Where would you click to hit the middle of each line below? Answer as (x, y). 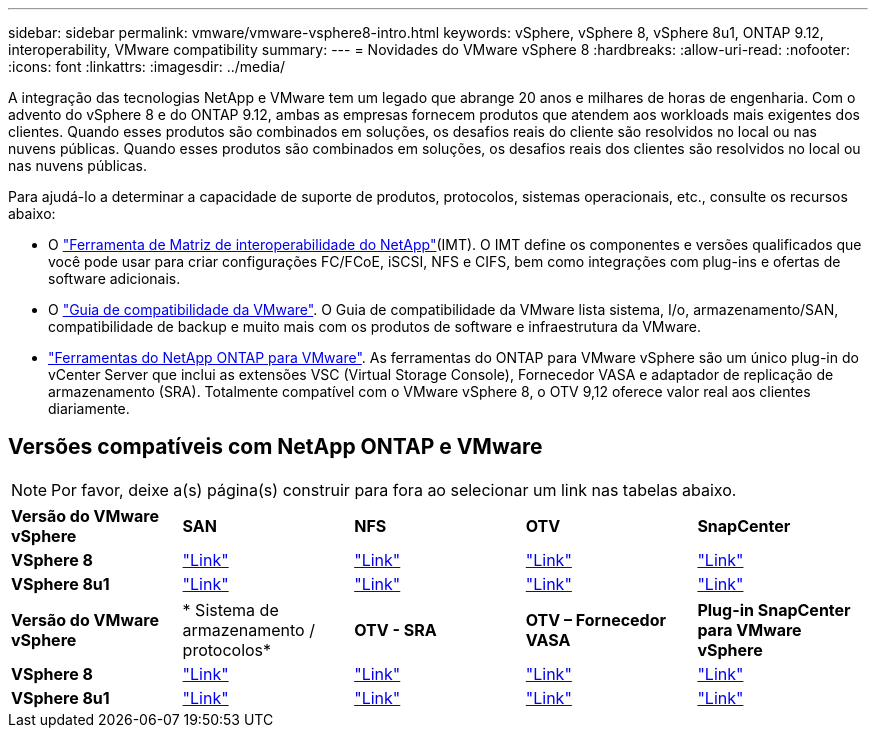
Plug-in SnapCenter (774, 609)
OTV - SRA (395, 629)
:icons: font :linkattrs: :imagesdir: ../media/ (147, 66)
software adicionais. (114, 278)
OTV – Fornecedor (596, 619)
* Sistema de (230, 609)
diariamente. (89, 408)
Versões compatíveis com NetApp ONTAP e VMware (275, 447)
